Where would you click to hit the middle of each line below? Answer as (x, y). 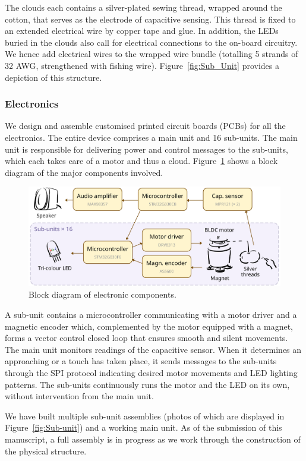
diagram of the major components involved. (84, 172)
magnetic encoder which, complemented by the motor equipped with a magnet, (149, 326)
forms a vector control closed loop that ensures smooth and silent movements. (146, 338)
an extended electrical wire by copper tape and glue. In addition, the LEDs (142, 31)
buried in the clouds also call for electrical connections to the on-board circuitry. (151, 42)
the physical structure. (46, 451)
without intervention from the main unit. (79, 396)
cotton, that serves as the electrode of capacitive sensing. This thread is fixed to (150, 19)
